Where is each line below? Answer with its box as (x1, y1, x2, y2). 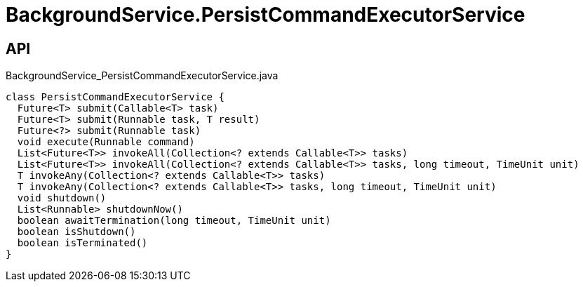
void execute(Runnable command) (17, 136, 195, 148)
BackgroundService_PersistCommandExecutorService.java (6, 69, 279, 82)
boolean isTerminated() (17, 237, 148, 249)
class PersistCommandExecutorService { (6, 91, 225, 103)
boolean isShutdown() (17, 226, 136, 238)
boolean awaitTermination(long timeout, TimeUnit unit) (17, 215, 331, 227)
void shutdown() (17, 192, 107, 204)
